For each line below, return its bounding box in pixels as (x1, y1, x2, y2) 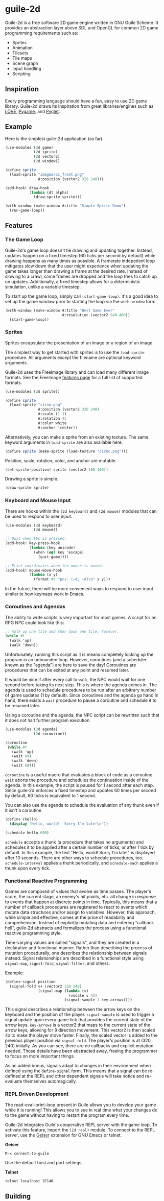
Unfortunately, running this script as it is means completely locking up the (5, 651, 154, 657)
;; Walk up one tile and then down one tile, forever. (5, 629, 119, 634)
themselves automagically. (23, 1079, 77, 1084)
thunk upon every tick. (5, 865, 50, 871)
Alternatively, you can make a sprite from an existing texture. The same (5, 434, 149, 440)
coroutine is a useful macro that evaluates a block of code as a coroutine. (5, 772, 154, 778)
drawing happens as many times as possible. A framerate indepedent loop (5, 258, 155, 264)
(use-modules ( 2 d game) (5, 145, 54, 150)
